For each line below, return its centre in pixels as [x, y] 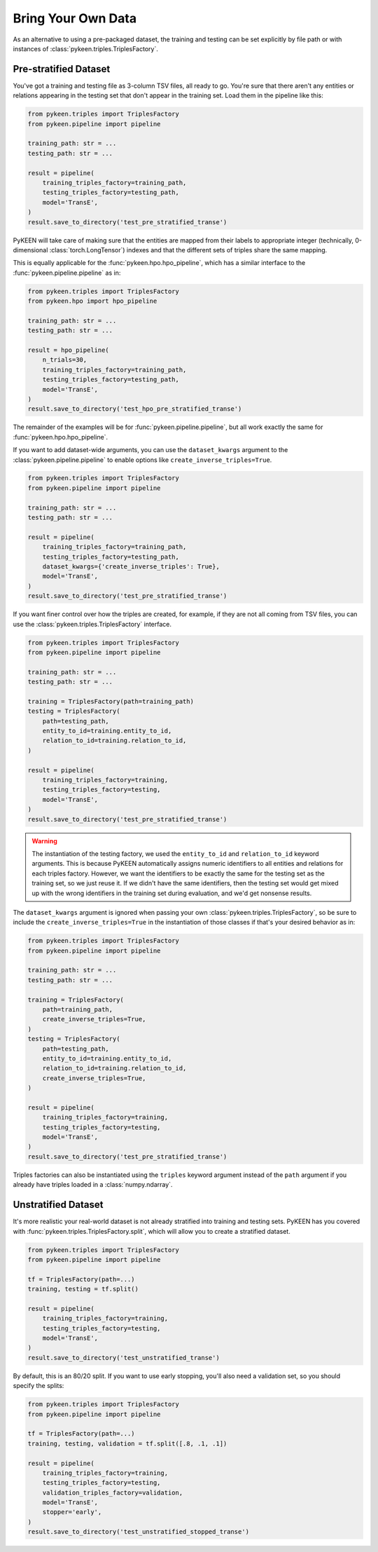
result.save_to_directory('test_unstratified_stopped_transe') [139, 1532]
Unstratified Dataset [58, 1205]
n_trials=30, [65, 360]
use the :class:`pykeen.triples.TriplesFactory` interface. [92, 624]
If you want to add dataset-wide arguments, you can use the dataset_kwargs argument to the [150, 450]
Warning [44, 840]
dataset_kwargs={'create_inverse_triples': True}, [131, 567]
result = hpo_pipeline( [69, 350]
